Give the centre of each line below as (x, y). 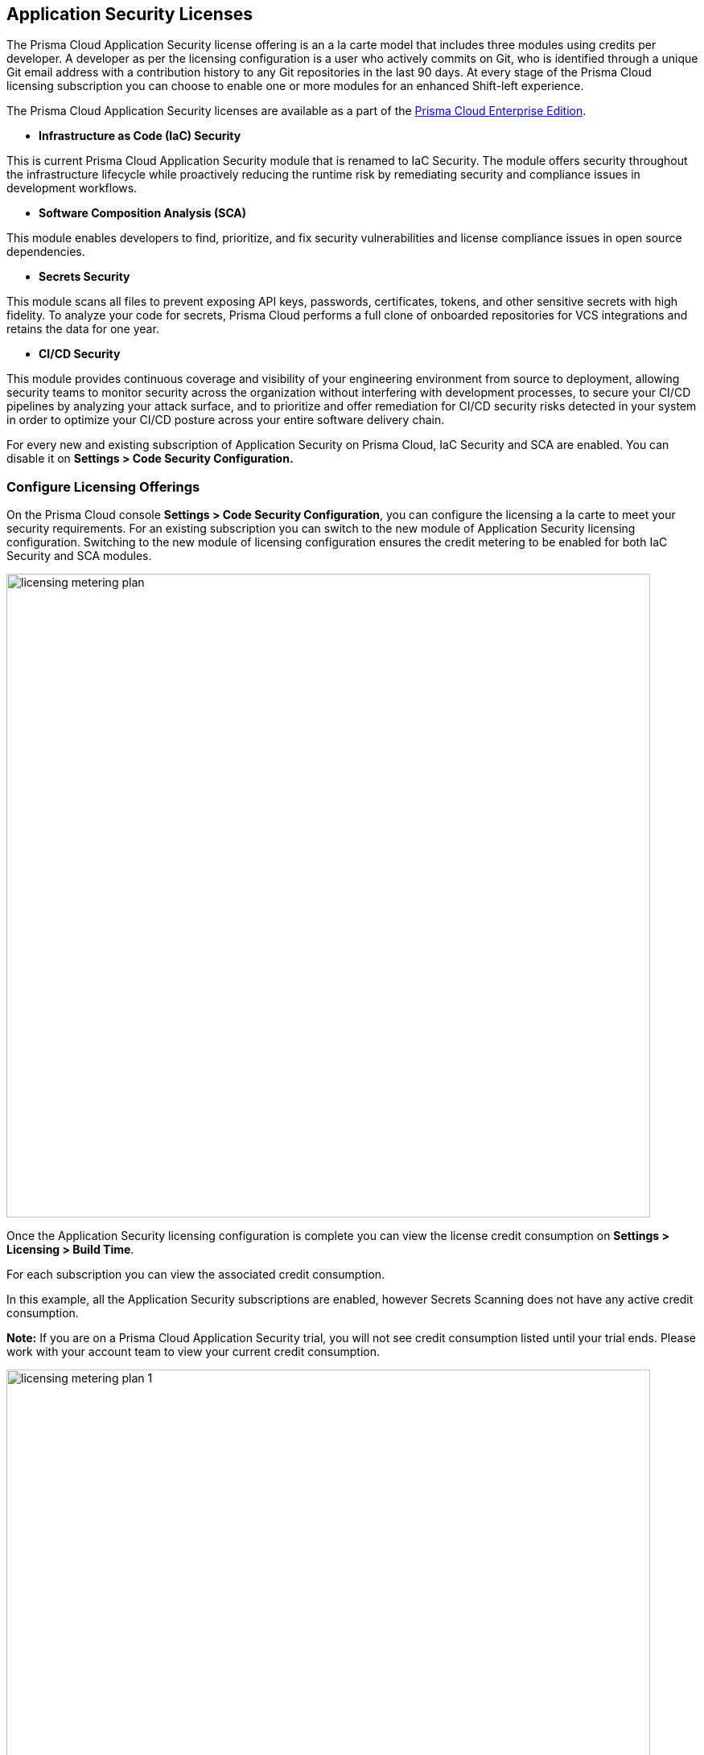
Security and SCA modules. (79, 556)
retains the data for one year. (83, 329)
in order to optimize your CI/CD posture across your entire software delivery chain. (226, 420)
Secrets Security (84, 277)
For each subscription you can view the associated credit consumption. (196, 1275)
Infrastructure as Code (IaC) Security (140, 136)
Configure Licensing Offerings (103, 486)
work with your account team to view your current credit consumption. (193, 1352)
